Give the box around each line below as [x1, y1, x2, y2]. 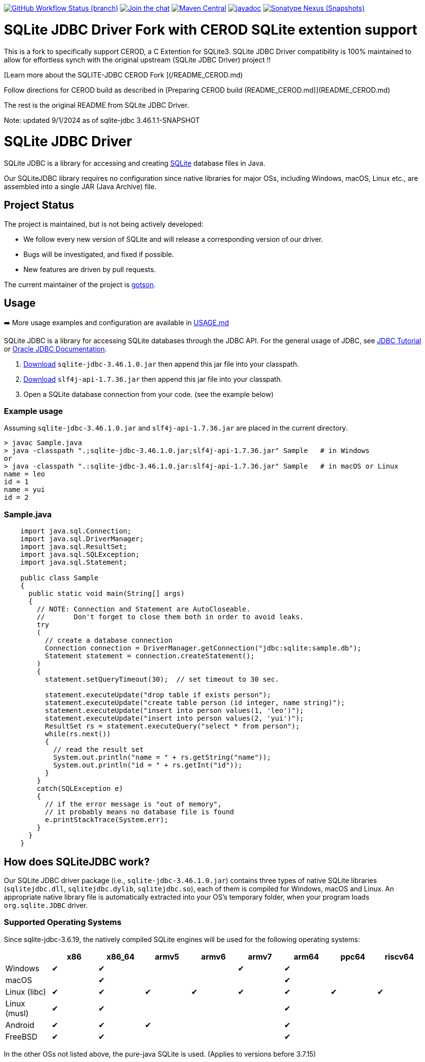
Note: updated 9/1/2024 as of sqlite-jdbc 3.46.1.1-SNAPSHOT [4, 116, 200, 124]
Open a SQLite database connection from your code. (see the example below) [23, 390, 274, 398]
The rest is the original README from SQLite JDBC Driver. [4, 100, 189, 109]
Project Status [4, 199, 75, 212]
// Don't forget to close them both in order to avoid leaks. [37, 613, 304, 621]
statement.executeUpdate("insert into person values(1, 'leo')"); [45, 707, 304, 715]
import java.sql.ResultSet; [20, 543, 127, 551]
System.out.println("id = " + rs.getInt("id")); [53, 761, 242, 769]
